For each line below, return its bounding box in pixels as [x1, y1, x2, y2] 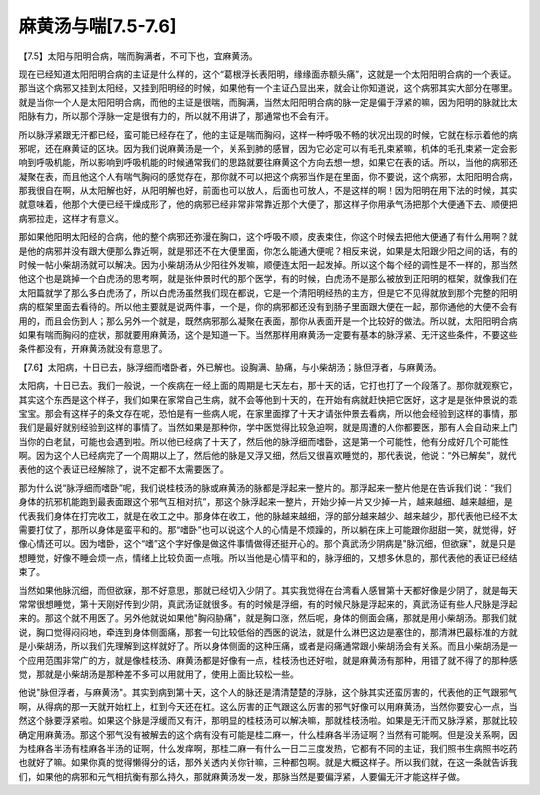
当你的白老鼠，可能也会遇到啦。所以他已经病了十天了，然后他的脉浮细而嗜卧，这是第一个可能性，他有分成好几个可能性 [18, 435, 509, 447]
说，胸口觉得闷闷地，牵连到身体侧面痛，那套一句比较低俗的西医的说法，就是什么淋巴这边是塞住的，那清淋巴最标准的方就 [18, 626, 518, 638]
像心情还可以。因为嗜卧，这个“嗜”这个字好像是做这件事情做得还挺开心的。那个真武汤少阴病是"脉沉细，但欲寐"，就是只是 [18, 538, 517, 550]
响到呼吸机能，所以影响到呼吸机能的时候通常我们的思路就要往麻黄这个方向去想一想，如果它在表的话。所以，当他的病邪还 [18, 156, 518, 169]
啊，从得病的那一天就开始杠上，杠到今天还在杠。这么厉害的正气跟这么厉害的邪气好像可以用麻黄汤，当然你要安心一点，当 [18, 700, 518, 712]
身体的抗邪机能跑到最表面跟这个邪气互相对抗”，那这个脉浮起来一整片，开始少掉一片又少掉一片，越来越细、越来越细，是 [18, 496, 514, 508]
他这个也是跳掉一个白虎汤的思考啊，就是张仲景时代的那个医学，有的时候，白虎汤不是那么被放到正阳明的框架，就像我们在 [18, 273, 518, 285]
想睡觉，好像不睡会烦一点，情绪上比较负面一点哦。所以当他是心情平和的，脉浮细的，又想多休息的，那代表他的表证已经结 [18, 551, 518, 564]
